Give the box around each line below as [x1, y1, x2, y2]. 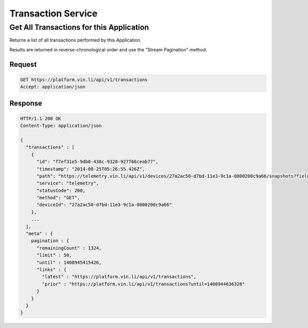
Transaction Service [9, 8, 98, 19]
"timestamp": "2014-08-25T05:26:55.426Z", [36, 166, 145, 172]
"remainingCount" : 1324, [36, 245, 102, 251]
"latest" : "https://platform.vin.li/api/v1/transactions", [42, 274, 197, 280]
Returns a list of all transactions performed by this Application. [9, 37, 142, 43]
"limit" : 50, [36, 252, 72, 258]
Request [9, 60, 37, 69]
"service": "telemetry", [36, 180, 100, 186]
